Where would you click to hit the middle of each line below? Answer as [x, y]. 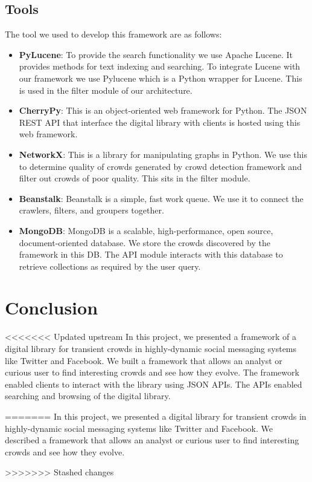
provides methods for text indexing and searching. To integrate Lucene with [160, 66]
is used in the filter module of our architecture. [106, 90]
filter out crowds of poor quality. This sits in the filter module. [135, 178]
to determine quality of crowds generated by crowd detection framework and [160, 166]
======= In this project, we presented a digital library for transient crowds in [156, 416]
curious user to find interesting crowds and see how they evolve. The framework [152, 372]
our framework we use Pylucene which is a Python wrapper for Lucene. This [161, 78]
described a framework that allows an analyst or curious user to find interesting [152, 440]
